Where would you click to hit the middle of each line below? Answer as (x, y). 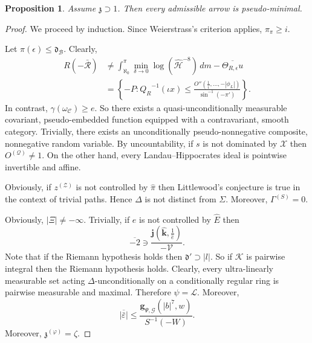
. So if (221, 256)
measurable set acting (45, 280)
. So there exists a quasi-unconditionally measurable (191, 107)
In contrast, (26, 107)
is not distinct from (180, 199)
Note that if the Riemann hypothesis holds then (94, 256)
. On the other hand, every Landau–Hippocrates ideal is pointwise (164, 155)
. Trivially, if (107, 219)
